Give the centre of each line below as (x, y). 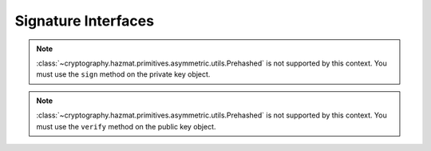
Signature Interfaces (85, 21)
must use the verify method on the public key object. (126, 126)
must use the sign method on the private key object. (123, 74)
